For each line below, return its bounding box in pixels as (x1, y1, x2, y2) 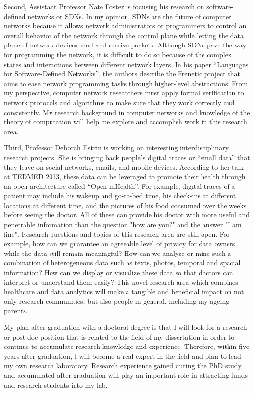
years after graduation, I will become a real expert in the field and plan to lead (4, 350, 241, 361)
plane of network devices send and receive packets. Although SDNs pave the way (4, 40, 247, 50)
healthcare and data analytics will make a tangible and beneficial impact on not (4, 286, 244, 297)
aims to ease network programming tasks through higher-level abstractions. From (4, 78, 248, 88)
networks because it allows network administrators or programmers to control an (4, 21, 247, 31)
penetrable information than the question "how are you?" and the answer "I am (4, 219, 242, 230)
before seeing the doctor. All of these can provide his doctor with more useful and (4, 209, 250, 220)
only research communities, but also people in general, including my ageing (4, 296, 229, 306)
